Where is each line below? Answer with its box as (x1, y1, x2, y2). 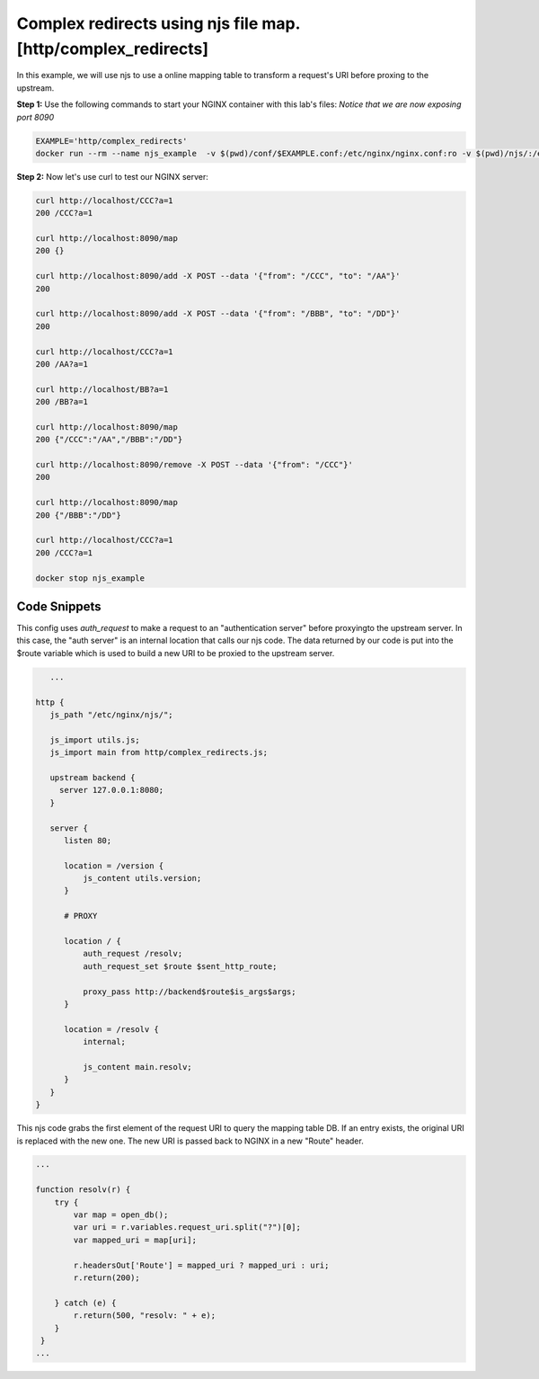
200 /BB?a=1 (35, 396, 89, 407)
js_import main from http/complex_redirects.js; (49, 747, 269, 758)
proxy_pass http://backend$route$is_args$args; (82, 986, 296, 997)
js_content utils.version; (82, 873, 202, 884)
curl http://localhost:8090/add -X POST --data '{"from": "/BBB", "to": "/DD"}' (35, 308, 401, 319)
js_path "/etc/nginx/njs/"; (49, 710, 174, 720)
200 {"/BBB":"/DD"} (35, 510, 121, 520)
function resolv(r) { (35, 1185, 131, 1195)
